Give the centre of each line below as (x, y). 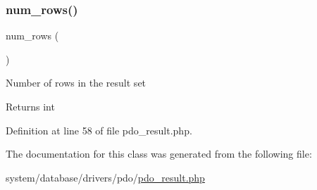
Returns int (30, 106)
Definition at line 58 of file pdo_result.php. (99, 130)
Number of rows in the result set (76, 83)
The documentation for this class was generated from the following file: (159, 154)
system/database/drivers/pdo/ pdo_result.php (105, 177)
